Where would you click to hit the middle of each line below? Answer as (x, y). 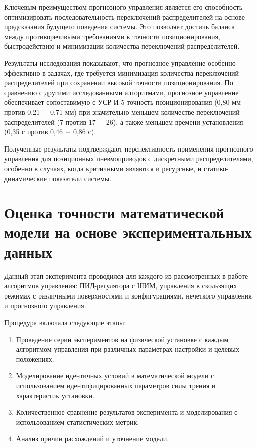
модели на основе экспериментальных (128, 232)
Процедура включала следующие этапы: (65, 322)
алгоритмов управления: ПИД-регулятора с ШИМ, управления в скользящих (121, 286)
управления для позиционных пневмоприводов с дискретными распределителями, (129, 158)
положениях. (35, 358)
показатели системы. (80, 178)
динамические (25, 178)
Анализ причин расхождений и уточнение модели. (92, 439)
